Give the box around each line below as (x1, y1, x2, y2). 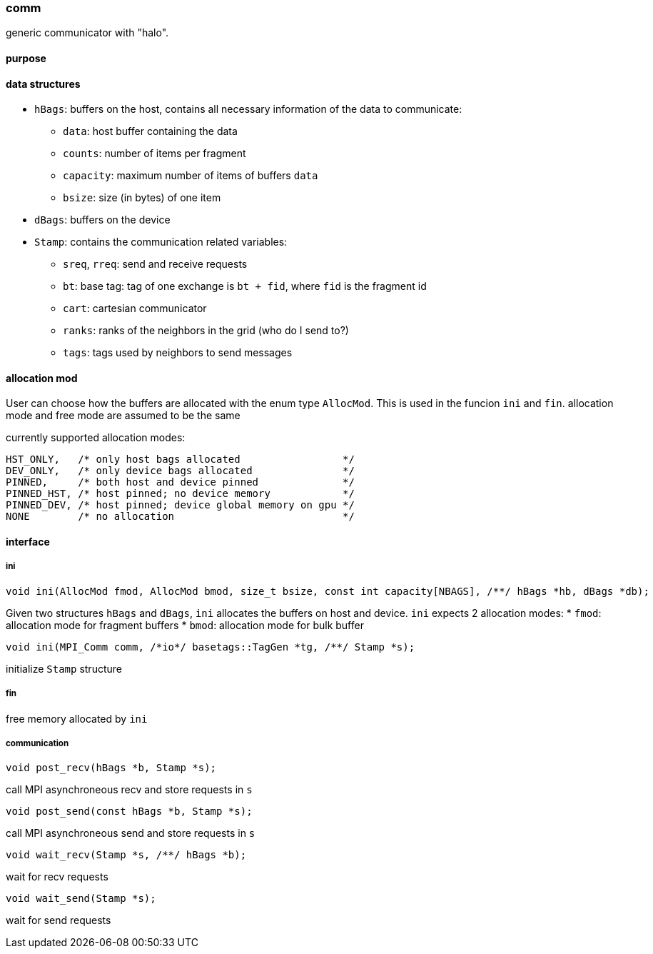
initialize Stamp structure (6, 662, 122, 675)
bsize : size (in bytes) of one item (63, 191, 221, 204)
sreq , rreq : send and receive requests (63, 258, 248, 271)
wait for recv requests (6, 870, 108, 883)
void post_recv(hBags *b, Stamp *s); (6, 762, 217, 774)
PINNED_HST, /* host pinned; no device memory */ (6, 488, 355, 500)
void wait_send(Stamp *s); (6, 893, 156, 905)
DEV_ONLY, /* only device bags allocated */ (6, 465, 355, 477)
